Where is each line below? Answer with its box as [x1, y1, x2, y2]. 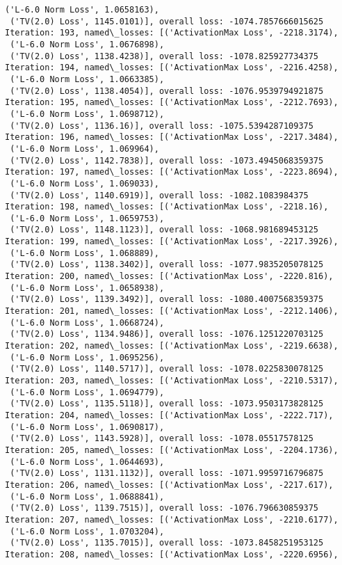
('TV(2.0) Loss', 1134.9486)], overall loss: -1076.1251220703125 [10, 329, 324, 340]
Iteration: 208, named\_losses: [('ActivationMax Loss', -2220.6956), [5, 549, 339, 559]
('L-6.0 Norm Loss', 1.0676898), [10, 39, 165, 49]
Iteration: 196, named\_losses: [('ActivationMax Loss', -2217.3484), [5, 132, 339, 143]
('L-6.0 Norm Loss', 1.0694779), [10, 387, 165, 397]
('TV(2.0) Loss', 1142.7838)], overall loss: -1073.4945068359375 [10, 155, 324, 166]
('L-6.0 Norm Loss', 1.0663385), [10, 74, 165, 84]
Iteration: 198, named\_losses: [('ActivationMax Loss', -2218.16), [5, 202, 329, 212]
